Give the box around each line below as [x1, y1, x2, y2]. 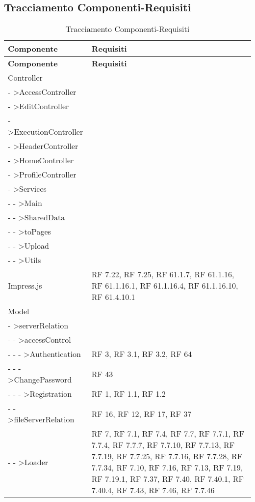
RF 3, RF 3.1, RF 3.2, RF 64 [91, 348, 192, 360]
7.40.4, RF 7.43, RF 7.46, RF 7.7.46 [91, 484, 215, 496]
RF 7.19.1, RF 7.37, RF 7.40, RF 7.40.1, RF [91, 473, 244, 485]
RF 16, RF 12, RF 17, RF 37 [91, 408, 192, 419]
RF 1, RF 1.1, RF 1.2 [91, 388, 166, 400]
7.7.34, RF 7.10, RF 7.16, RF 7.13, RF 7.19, [91, 462, 243, 473]
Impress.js [8, 280, 42, 292]
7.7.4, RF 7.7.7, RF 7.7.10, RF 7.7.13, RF [91, 439, 235, 451]
